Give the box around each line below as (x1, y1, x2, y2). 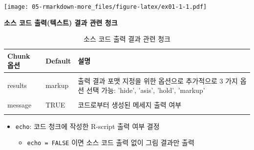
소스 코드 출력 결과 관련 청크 (84, 34, 170, 44)
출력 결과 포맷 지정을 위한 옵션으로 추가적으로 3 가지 (78, 75, 238, 86)
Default (45, 55, 71, 65)
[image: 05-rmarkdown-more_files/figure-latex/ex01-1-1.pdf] (4, 3, 207, 10)
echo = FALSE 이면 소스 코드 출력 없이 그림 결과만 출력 (27, 137, 194, 148)
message (7, 100, 32, 110)
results (7, 80, 27, 90)
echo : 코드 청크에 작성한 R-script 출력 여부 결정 (15, 121, 160, 131)
